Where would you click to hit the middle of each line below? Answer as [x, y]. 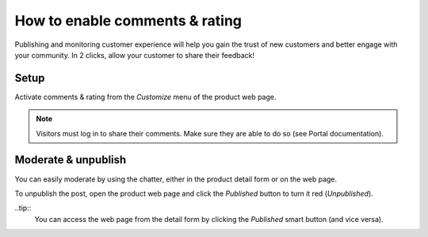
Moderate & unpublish [71, 160]
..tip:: [23, 208]
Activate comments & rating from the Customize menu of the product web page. [145, 97]
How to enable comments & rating [128, 21]
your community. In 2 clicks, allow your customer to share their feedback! [135, 55]
